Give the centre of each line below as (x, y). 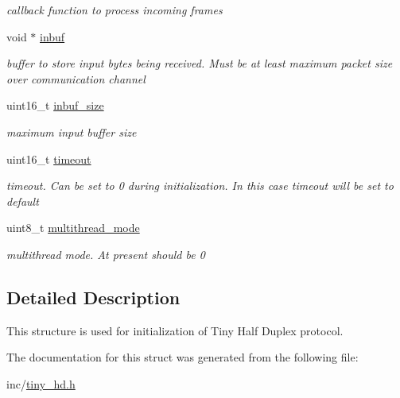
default (23, 201)
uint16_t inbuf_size (55, 105)
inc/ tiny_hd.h (41, 383)
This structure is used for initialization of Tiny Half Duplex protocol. (175, 330)
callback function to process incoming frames (115, 10)
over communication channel (76, 78)
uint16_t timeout (49, 158)
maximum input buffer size (72, 131)
